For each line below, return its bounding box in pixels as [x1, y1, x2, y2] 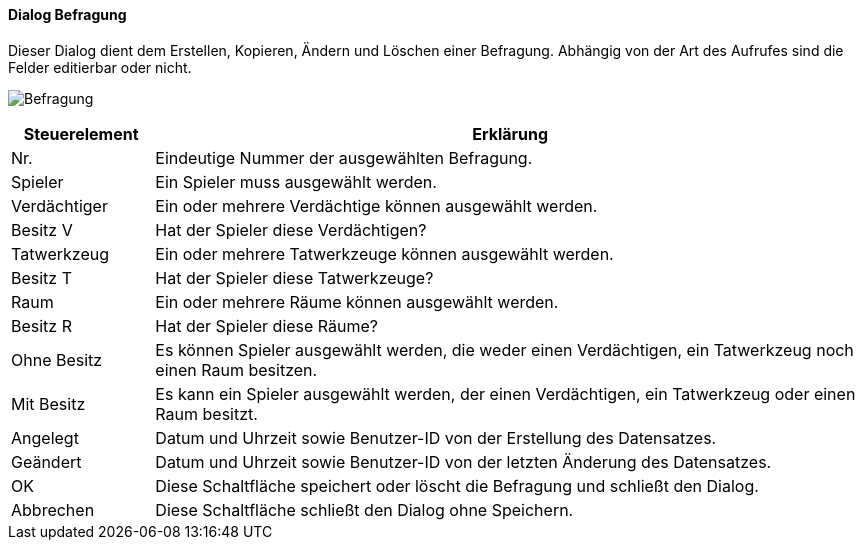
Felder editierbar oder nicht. [8, 58, 192, 76]
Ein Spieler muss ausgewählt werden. [155, 171, 437, 192]
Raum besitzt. [155, 403, 258, 424]
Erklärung [472, 123, 549, 144]
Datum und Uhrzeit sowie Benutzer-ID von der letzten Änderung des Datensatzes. [155, 451, 772, 472]
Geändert [11, 451, 82, 472]
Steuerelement [23, 123, 139, 144]
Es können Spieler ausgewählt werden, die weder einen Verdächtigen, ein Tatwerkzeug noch [155, 339, 854, 360]
